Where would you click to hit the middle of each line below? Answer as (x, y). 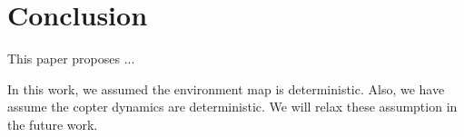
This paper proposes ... (71, 59)
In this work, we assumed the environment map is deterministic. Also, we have (226, 88)
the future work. (53, 124)
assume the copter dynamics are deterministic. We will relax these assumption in (232, 107)
